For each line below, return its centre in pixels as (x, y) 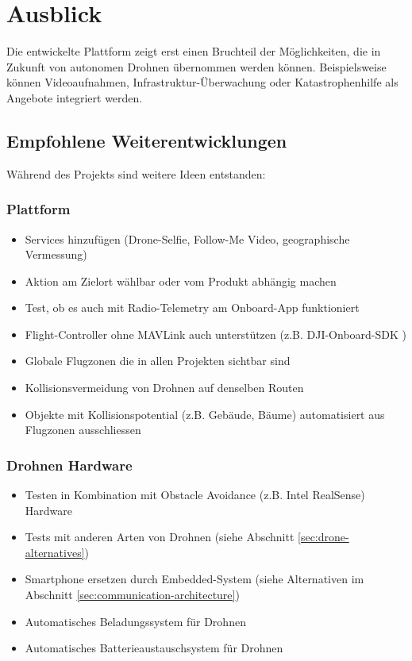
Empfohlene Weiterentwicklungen (147, 140)
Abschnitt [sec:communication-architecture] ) (132, 595)
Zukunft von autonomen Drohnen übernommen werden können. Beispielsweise (196, 66)
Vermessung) (56, 254)
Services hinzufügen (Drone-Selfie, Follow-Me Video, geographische (187, 238)
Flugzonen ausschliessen (83, 430)
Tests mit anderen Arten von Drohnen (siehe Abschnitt (160, 537)
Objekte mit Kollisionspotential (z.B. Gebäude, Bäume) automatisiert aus (205, 414)
